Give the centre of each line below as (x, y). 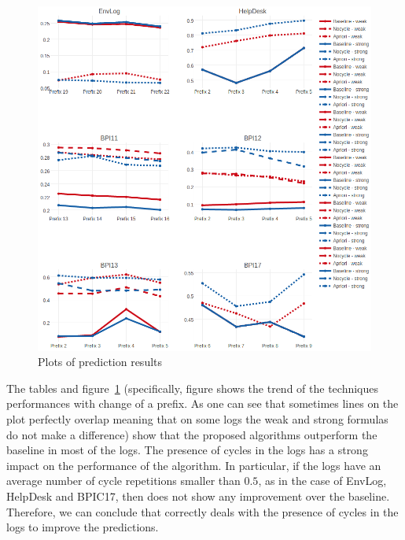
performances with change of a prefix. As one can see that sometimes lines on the (202, 403)
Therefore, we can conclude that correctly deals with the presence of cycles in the (202, 511)
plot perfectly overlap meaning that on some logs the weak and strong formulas (197, 419)
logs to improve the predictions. (83, 527)
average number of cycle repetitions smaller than (123, 481)
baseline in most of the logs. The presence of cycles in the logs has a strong (187, 450)
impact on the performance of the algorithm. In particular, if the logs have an (194, 465)
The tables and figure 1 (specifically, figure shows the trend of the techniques (193, 388)
